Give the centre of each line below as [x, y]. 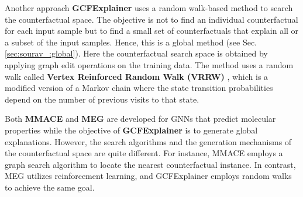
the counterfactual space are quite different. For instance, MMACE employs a [144, 153]
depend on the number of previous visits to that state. [102, 99]
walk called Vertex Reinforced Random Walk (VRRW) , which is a [137, 76]
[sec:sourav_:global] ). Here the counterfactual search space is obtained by [136, 53]
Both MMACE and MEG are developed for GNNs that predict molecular [140, 119]
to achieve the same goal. [50, 187]
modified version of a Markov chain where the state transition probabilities [139, 88]
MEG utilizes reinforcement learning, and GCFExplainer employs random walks [148, 176]
